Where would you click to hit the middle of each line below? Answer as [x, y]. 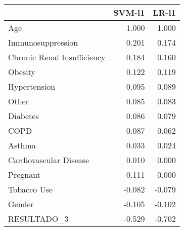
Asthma [22, 145]
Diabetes [24, 116]
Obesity [22, 72]
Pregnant [24, 175]
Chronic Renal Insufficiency [57, 57]
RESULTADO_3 [38, 219]
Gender [21, 204]
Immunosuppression [43, 42]
